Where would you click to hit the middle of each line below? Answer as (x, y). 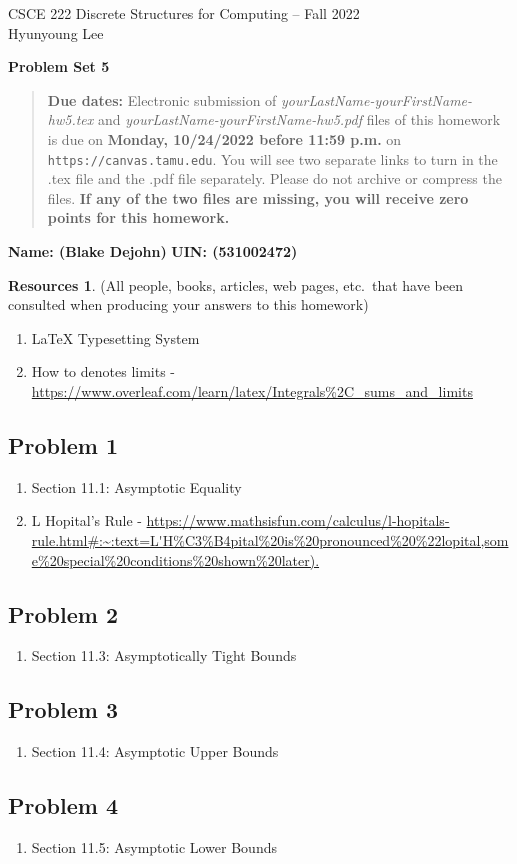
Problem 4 (63, 805)
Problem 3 (63, 709)
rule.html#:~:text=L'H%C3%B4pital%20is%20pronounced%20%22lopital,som (270, 539)
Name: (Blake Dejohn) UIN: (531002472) (153, 251)
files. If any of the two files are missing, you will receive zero (258, 197)
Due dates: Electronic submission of (162, 99)
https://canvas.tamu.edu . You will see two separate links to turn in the (272, 158)
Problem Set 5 (59, 66)
